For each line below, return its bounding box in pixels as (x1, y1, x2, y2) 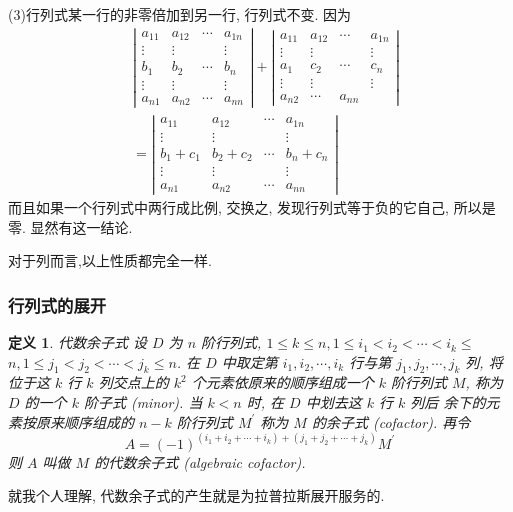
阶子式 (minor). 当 (83, 392, 203, 413)
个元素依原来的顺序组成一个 (191, 372, 374, 393)
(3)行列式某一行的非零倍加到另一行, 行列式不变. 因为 (8, 4, 351, 24)
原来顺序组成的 (35, 411, 134, 432)
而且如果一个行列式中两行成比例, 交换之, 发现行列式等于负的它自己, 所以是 (8, 197, 496, 218)
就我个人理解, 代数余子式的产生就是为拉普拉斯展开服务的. (8, 485, 385, 506)
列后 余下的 (410, 392, 486, 413)
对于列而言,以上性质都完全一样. (8, 250, 212, 271)
